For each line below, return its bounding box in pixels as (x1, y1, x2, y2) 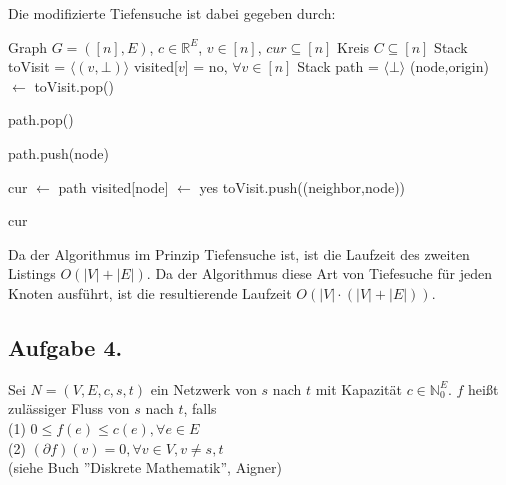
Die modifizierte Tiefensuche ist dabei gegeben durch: (8, 3, 336, 23)
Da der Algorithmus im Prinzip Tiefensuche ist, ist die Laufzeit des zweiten (8, 243, 470, 264)
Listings (8, 263, 56, 284)
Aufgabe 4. (8, 331, 123, 362)
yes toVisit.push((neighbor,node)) (199, 176, 406, 197)
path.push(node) (8, 142, 109, 163)
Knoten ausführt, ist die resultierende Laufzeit (8, 282, 292, 303)
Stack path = (297, 56, 379, 77)
